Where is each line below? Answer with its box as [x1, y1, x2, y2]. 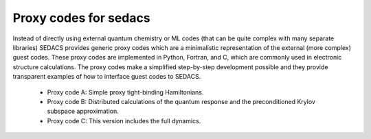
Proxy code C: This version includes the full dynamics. [47, 116, 201, 125]
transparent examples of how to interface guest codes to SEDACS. [12, 73, 201, 81]
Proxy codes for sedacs [12, 10, 150, 25]
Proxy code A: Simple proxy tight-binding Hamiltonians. [47, 88, 204, 96]
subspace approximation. [47, 107, 120, 116]
